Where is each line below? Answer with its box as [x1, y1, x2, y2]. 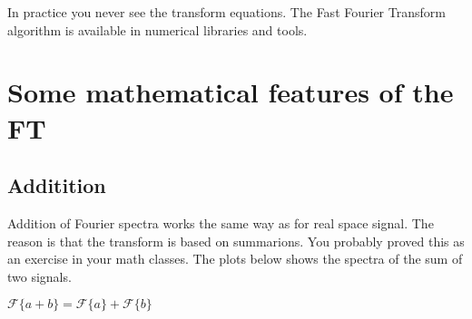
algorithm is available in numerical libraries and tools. [7, 20, 308, 39]
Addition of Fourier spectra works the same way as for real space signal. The [7, 213, 434, 232]
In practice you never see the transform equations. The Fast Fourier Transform [7, 3, 446, 21]
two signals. [7, 266, 72, 285]
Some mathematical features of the [7, 73, 454, 111]
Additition [7, 171, 106, 199]
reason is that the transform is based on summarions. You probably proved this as [7, 231, 465, 250]
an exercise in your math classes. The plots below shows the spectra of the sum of [7, 249, 463, 268]
